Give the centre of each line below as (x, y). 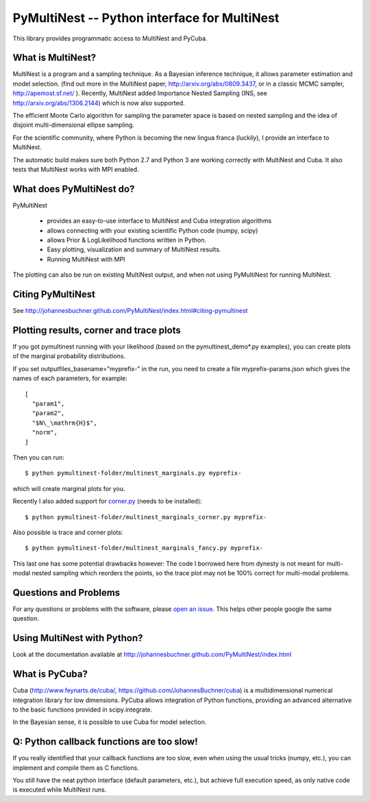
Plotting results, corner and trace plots (97, 330)
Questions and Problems (66, 592)
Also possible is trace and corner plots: (68, 532)
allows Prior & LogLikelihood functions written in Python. (127, 240)
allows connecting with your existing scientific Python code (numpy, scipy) (152, 230)
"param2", (48, 413)
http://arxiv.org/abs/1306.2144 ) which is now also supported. (99, 103)
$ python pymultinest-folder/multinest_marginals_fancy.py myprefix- (144, 548)
